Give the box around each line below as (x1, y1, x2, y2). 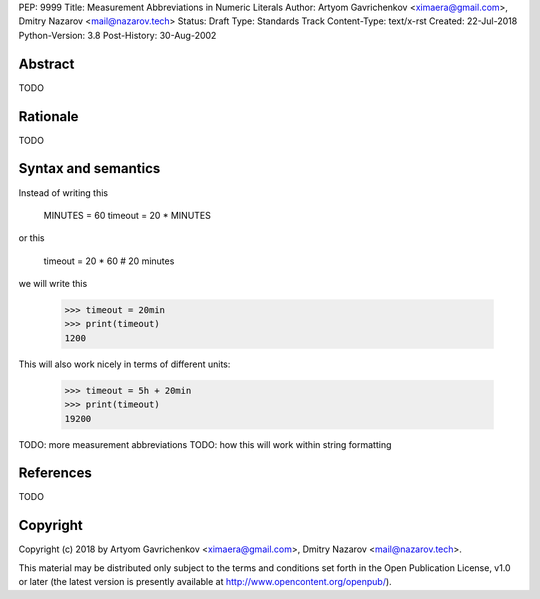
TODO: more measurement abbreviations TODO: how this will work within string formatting (18, 438, 392, 450)
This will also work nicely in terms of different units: (18, 358, 231, 370)
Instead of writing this (18, 186, 109, 199)
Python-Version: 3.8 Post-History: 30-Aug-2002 (18, 29, 217, 41)
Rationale (18, 108, 79, 125)
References (18, 465, 92, 482)
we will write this (18, 278, 88, 290)
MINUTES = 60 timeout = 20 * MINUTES (43, 209, 212, 221)
